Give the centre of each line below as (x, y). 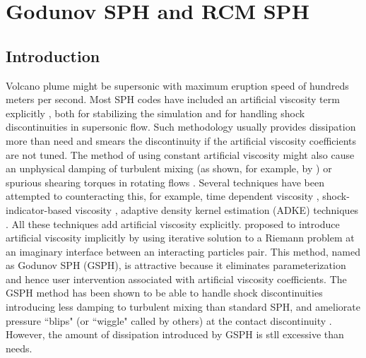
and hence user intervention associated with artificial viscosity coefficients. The (176, 279)
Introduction (53, 55)
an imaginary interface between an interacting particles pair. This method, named (183, 251)
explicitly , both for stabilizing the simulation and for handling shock (155, 113)
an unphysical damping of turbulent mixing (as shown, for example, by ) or (169, 168)
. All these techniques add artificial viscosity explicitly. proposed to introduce (173, 223)
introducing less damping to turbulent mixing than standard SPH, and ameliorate (183, 307)
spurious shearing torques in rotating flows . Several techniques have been (165, 182)
